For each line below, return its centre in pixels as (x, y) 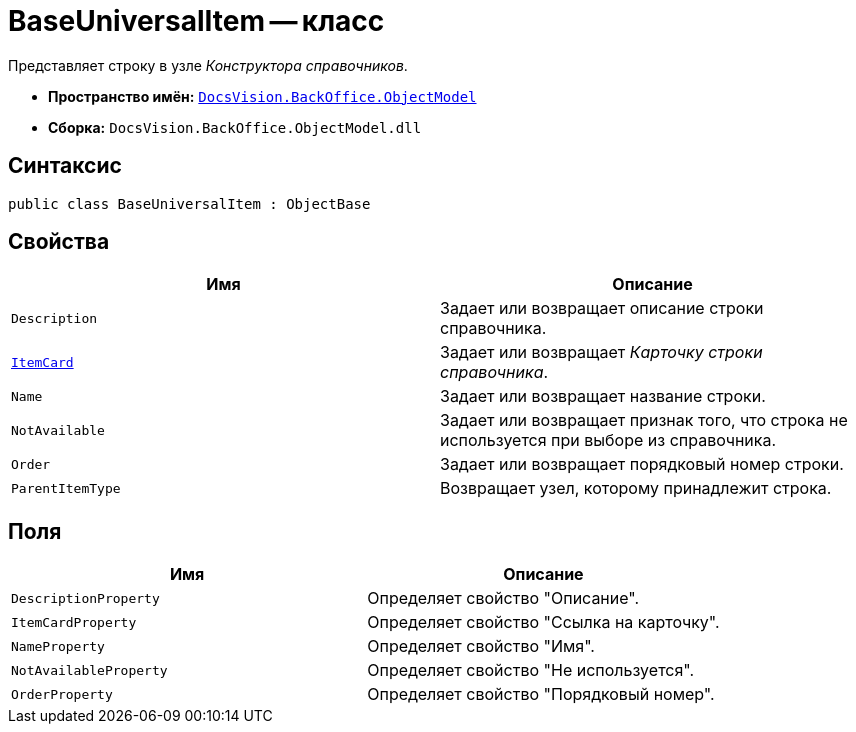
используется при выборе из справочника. (608, 440)
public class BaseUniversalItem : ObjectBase (189, 203)
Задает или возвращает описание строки (602, 308)
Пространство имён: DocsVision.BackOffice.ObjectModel (262, 96)
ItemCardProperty (74, 622)
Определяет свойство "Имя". (481, 646)
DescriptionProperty (85, 598)
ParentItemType (66, 488)
